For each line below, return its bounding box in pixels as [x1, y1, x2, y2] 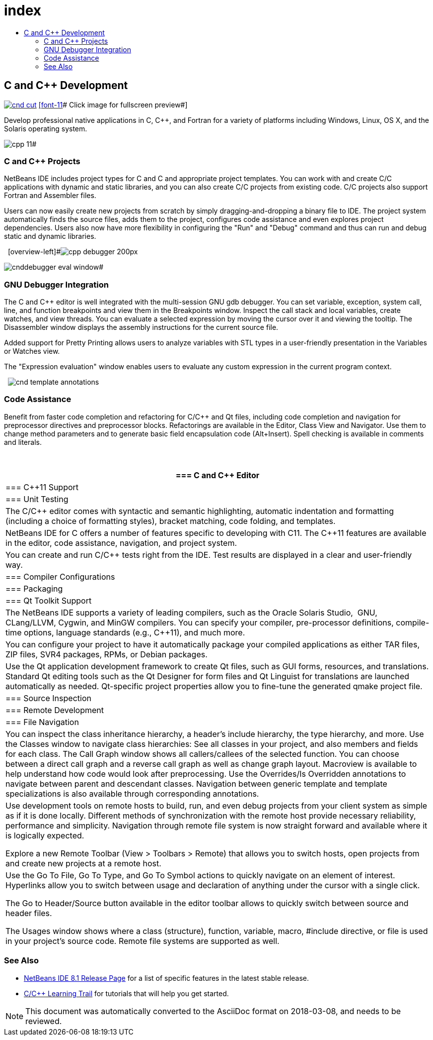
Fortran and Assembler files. [4, 191, 96, 200]
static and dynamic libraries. [4, 232, 96, 241]
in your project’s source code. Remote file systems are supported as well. [5, 936, 280, 946]
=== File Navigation [5, 717, 79, 727]
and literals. [4, 437, 42, 446]
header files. [5, 908, 52, 918]
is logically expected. [5, 830, 84, 840]
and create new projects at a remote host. [5, 858, 161, 868]
